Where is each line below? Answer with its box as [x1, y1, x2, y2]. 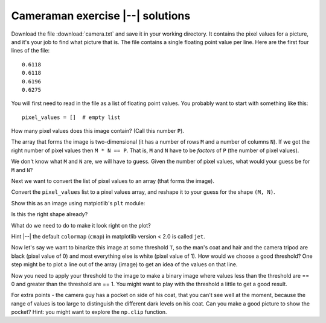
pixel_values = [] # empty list [22, 114, 121, 121]
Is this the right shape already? [11, 211, 88, 218]
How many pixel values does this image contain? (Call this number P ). [11, 127, 184, 135]
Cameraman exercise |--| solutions [11, 9, 191, 22]
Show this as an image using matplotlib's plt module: [11, 199, 145, 206]
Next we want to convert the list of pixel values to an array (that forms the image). [11, 177, 214, 185]
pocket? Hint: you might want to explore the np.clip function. [11, 309, 167, 316]
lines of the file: [11, 47, 50, 54]
